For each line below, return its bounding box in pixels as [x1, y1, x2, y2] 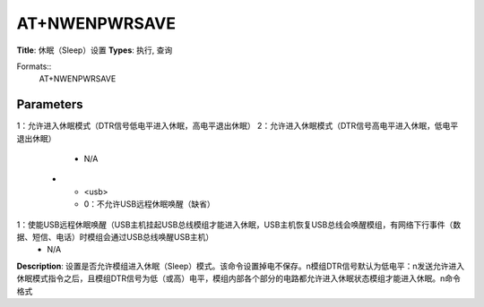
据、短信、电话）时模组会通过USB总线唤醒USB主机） [16, 231, 214, 242]
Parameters [16, 97, 83, 112]
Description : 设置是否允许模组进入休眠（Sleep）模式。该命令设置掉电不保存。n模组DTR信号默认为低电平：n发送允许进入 [16, 260, 465, 271]
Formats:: [16, 61, 52, 72]
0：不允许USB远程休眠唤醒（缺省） [83, 199, 215, 209]
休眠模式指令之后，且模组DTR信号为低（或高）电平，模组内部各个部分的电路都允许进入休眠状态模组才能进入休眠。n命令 [16, 273, 462, 284]
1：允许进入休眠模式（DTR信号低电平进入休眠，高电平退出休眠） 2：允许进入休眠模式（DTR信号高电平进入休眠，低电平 [16, 121, 459, 132]
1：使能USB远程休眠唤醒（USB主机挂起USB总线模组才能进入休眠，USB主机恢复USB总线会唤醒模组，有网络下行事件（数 [16, 219, 462, 230]
